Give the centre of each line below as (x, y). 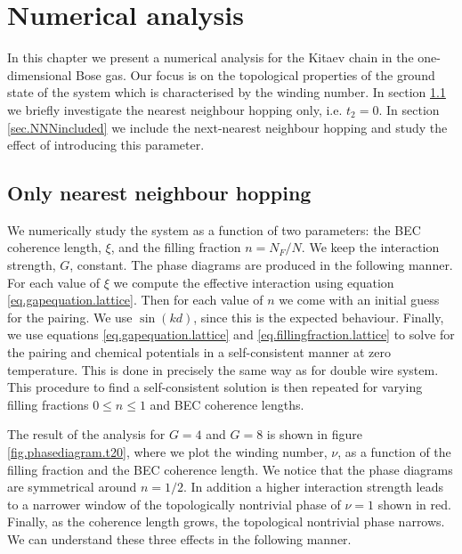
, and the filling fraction (176, 247)
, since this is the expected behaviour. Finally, (319, 317)
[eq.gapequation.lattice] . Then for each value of (135, 300)
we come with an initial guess (359, 300)
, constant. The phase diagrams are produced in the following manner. (261, 265)
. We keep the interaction (370, 247)
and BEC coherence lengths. (227, 404)
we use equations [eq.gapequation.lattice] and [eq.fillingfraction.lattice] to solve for (231, 334)
